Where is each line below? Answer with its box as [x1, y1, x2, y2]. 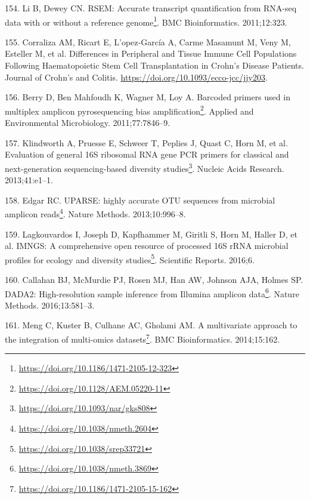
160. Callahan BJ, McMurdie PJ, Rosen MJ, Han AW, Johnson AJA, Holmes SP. [5, 273, 303, 285]
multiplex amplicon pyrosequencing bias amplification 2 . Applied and [5, 103, 254, 117]
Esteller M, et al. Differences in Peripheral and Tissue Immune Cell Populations [5, 47, 297, 60]
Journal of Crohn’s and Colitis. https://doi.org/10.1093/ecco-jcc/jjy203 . [5, 70, 268, 83]
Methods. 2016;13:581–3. [5, 298, 95, 311]
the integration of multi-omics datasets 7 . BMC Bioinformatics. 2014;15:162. [5, 331, 280, 345]
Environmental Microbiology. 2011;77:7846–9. [5, 116, 170, 129]
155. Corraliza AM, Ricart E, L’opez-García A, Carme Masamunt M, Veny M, [5, 35, 291, 48]
